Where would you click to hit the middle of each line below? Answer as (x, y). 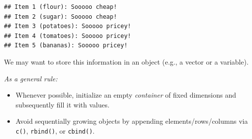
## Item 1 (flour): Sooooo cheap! (61, 7)
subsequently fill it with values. (62, 104)
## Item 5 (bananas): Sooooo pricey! (66, 46)
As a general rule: (31, 78)
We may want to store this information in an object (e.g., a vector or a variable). (126, 61)
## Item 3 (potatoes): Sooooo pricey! (68, 26)
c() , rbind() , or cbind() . (55, 130)
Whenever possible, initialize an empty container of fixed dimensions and (126, 95)
